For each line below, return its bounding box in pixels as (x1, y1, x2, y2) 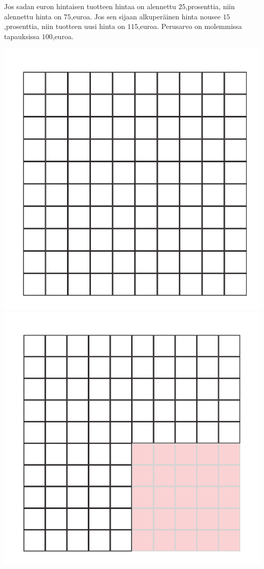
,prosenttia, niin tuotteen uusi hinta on (4, 21, 125, 32)
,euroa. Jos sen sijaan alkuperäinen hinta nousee (71, 11, 221, 21)
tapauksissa (4, 31, 40, 41)
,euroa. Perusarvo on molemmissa (138, 21, 242, 32)
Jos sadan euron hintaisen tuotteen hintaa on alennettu (4, 1, 176, 11)
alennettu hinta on (4, 11, 62, 21)
